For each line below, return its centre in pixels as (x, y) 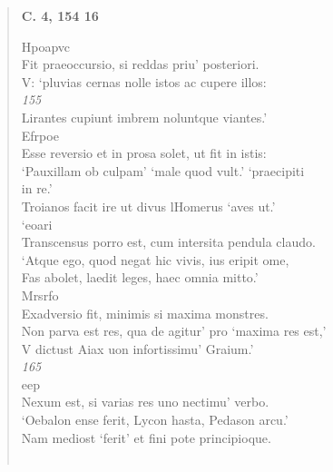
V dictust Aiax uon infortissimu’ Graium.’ (137, 348)
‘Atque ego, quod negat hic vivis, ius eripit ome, (155, 259)
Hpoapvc (46, 46)
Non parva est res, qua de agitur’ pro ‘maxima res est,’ (174, 331)
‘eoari (37, 224)
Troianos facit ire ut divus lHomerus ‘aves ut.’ (148, 206)
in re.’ (37, 188)
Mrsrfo (40, 295)
